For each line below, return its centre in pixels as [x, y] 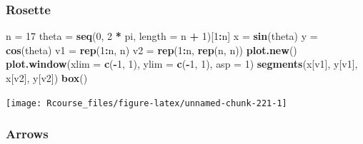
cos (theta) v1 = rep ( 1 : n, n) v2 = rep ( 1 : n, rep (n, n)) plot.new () [151, 50]
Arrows [27, 134]
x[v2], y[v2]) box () [47, 78]
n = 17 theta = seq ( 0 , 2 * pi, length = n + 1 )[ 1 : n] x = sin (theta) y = [162, 36]
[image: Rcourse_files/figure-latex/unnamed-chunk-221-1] [146, 103]
